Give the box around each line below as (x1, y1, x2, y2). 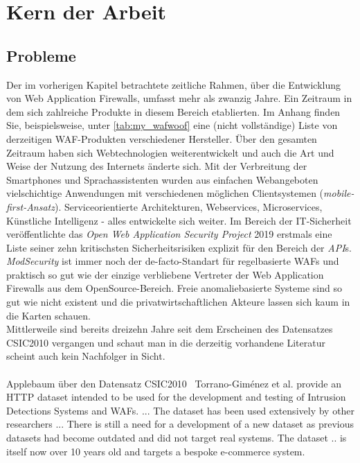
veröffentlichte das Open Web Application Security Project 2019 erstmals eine (6, 227, 332, 241)
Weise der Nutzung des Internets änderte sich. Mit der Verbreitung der (6, 159, 307, 173)
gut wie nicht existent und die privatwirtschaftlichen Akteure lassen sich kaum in (6, 295, 350, 309)
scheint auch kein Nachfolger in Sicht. (6, 349, 165, 363)
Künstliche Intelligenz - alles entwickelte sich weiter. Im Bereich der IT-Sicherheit (6, 213, 352, 227)
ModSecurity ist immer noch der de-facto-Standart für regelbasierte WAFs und (6, 254, 339, 268)
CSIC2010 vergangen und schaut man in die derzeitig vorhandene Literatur (6, 335, 325, 349)
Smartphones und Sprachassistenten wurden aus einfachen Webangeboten (6, 172, 318, 186)
